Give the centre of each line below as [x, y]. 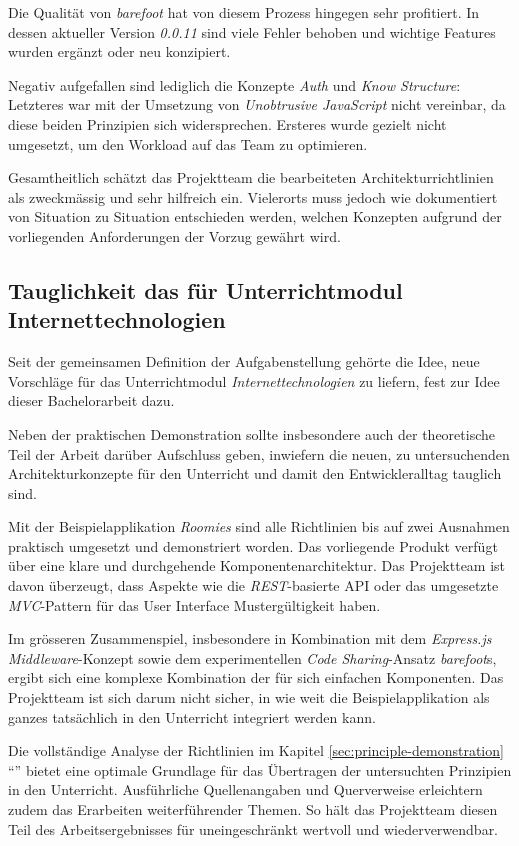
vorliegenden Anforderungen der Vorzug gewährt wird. [174, 235]
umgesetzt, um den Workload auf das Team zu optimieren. [188, 143]
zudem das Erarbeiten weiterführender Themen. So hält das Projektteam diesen [253, 809]
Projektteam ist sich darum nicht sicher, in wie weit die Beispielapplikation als [249, 697]
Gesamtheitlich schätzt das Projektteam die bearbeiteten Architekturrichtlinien [251, 177]
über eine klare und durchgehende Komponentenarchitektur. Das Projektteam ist [257, 565]
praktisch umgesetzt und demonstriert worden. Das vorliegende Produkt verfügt [253, 545]
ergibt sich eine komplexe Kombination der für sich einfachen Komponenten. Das [256, 677]
